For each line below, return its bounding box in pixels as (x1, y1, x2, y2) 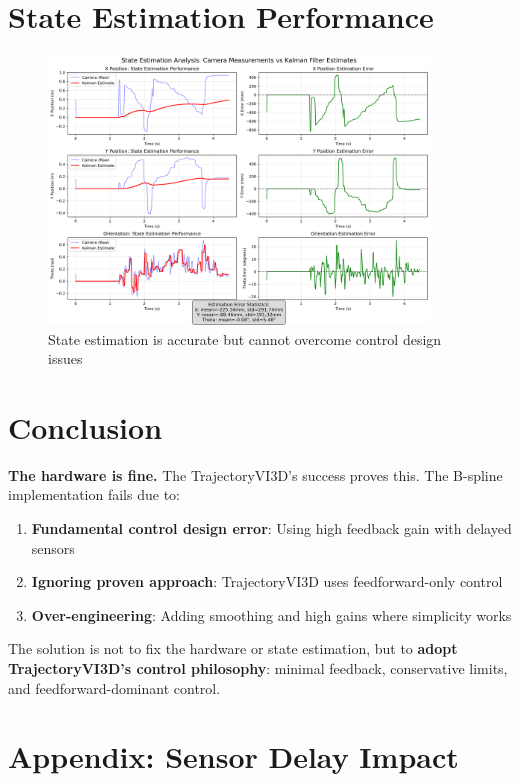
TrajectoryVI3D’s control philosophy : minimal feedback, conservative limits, (8, 657, 508, 678)
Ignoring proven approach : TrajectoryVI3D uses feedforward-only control (31, 571, 503, 592)
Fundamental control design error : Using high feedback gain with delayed (31, 518, 512, 539)
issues (48, 348, 83, 369)
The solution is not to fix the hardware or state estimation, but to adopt (8, 638, 458, 659)
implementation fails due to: (8, 484, 180, 505)
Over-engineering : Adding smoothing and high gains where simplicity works (31, 604, 512, 625)
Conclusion (8, 406, 163, 447)
